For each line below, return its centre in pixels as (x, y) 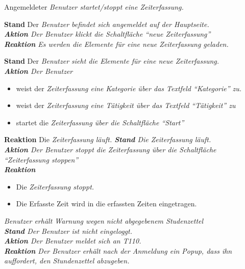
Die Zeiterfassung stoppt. (55, 186)
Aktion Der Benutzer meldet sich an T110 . (73, 241)
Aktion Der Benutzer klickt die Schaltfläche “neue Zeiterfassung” (107, 34)
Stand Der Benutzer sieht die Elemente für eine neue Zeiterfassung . (112, 61)
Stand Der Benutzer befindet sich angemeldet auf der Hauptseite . (107, 24)
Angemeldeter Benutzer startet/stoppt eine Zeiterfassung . (94, 7)
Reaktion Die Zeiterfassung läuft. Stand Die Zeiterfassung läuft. (108, 139)
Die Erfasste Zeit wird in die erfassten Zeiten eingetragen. (106, 204)
